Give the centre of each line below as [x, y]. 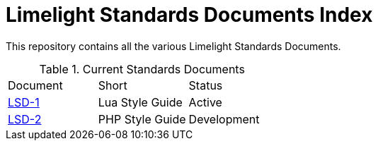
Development [224, 119]
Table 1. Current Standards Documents [142, 69]
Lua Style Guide [140, 102]
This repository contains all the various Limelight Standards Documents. [173, 46]
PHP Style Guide [142, 119]
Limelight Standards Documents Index [189, 15]
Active [205, 102]
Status [206, 85]
